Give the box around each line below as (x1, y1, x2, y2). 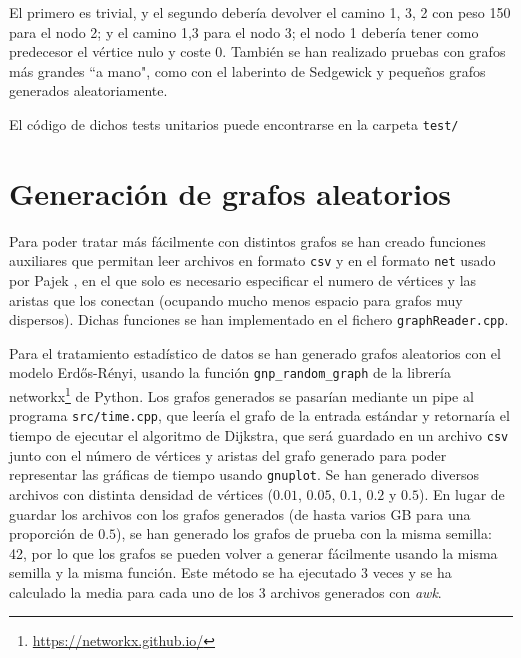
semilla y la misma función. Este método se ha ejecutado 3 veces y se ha (9, 562, 452, 583)
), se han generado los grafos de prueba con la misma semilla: (116, 523, 492, 544)
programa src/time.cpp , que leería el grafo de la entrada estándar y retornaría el (9, 405, 510, 426)
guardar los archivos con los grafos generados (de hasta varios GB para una (9, 503, 471, 524)
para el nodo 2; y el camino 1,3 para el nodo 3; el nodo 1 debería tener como (9, 21, 479, 42)
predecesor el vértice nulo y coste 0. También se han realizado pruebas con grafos (9, 41, 506, 62)
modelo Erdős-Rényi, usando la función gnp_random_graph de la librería (9, 362, 451, 383)
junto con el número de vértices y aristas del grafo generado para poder (9, 444, 447, 465)
